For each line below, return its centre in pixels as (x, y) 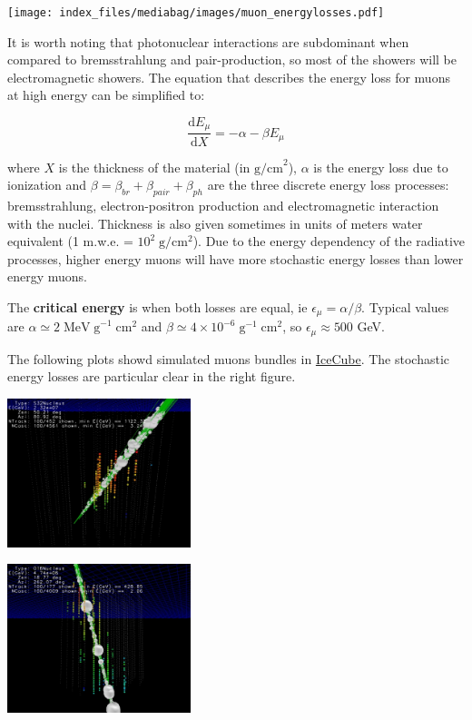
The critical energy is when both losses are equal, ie (157, 306)
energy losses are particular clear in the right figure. (152, 376)
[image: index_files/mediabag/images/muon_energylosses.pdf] (196, 13)
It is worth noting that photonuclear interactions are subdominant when (208, 41)
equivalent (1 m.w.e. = (70, 241)
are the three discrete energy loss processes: (328, 185)
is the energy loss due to (381, 167)
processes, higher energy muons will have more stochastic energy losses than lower (236, 258)
